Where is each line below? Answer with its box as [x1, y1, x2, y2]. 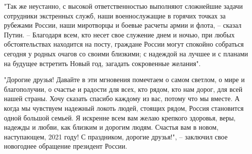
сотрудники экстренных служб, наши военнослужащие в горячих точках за [4, 10, 226, 20]
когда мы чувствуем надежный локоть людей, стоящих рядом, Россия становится [4, 103, 244, 113]
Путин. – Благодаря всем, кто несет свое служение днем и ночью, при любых [4, 29, 235, 39]
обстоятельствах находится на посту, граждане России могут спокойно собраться [4, 39, 244, 49]
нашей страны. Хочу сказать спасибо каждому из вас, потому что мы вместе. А [4, 93, 240, 103]
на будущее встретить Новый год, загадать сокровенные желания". [4, 58, 201, 68]
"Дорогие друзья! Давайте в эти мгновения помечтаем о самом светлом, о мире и [4, 74, 245, 85]
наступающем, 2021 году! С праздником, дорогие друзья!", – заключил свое [4, 131, 228, 141]
